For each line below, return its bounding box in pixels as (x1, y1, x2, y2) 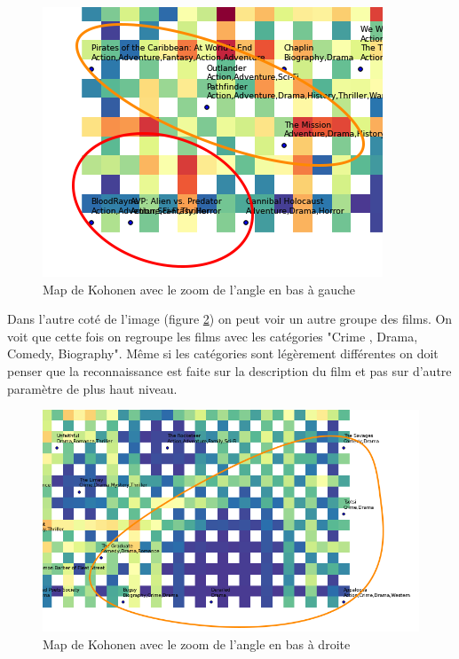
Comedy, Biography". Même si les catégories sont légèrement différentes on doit (7, 344, 439, 363)
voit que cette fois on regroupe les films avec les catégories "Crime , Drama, (7, 326, 418, 345)
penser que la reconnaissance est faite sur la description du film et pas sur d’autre (7, 361, 452, 380)
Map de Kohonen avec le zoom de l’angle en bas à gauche (43, 279, 355, 298)
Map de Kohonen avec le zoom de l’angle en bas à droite (43, 634, 351, 653)
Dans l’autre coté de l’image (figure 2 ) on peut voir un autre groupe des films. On (7, 310, 453, 328)
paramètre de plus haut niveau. (7, 379, 178, 397)
